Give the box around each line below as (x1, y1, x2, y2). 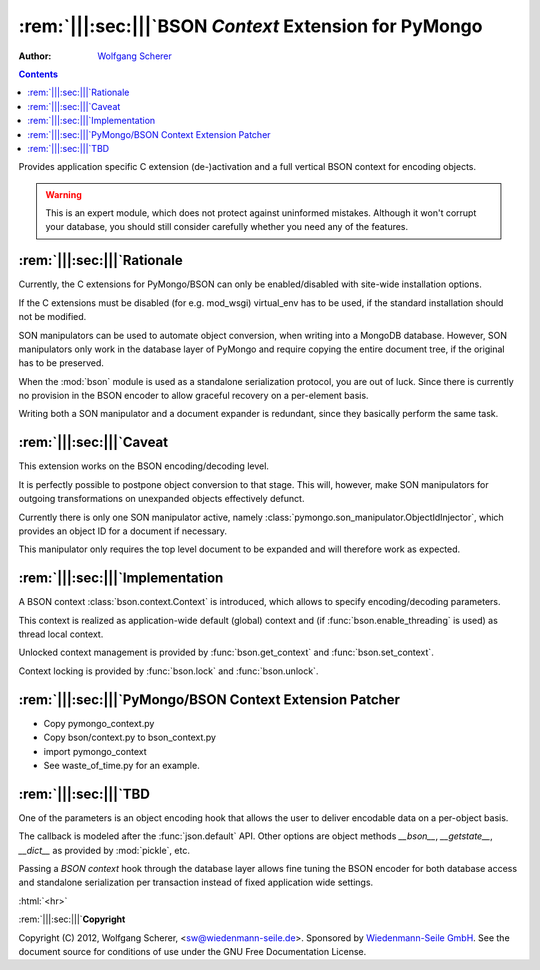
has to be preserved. (18, 357, 105, 369)
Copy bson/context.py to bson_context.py (43, 731, 217, 744)
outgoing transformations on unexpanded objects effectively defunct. (18, 493, 305, 505)
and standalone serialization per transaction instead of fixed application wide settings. (18, 876, 374, 889)
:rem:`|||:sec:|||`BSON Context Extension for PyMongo (18, 15, 483, 37)
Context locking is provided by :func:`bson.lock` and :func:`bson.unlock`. (18, 665, 319, 677)
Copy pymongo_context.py (43, 717, 155, 729)
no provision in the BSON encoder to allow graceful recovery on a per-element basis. (18, 390, 369, 402)
